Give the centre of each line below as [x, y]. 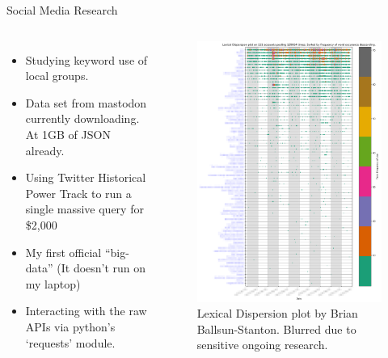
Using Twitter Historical [86, 177]
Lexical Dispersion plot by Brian [277, 313]
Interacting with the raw [86, 311]
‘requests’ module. [70, 342]
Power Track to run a [78, 193]
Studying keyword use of [86, 59]
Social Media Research [62, 10]
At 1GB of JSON [68, 134]
